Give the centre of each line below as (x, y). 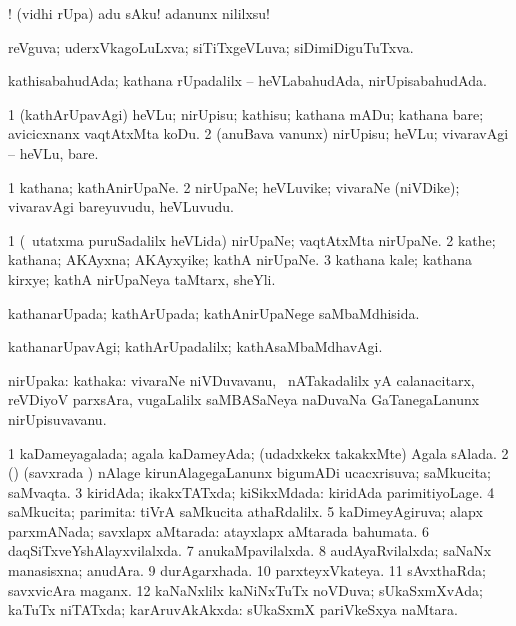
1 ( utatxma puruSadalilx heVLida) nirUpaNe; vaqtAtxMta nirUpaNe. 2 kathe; (252, 239)
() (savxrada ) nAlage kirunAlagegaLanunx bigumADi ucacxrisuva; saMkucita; (250, 472)
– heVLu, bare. (53, 152)
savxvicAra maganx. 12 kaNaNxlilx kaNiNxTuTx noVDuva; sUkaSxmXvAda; (245, 589)
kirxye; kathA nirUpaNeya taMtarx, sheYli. (142, 278)
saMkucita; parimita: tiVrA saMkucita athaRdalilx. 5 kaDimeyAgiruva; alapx (245, 511)
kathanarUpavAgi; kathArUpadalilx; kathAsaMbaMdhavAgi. (195, 346)
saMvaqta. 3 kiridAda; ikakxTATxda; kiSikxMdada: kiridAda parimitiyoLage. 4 (251, 491)
